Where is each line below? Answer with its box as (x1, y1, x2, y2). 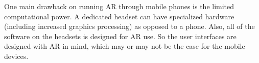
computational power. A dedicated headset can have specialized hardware (4, 11, 234, 21)
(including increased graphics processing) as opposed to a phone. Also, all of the (4, 21, 255, 31)
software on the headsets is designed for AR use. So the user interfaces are (4, 30, 237, 41)
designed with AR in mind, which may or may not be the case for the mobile (4, 41, 245, 51)
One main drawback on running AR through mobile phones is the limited (4, 1, 234, 11)
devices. (4, 50, 29, 61)
